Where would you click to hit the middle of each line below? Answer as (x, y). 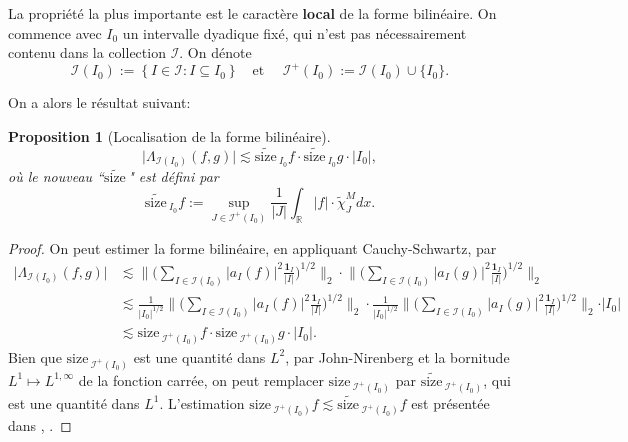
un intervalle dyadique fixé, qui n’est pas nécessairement (294, 32)
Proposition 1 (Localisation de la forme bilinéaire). (169, 135)
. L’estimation (202, 402)
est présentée (450, 402)
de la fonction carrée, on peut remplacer (201, 379)
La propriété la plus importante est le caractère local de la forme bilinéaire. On (252, 13)
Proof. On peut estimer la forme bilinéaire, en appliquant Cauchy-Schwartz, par (252, 247)
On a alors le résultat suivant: (99, 102)
